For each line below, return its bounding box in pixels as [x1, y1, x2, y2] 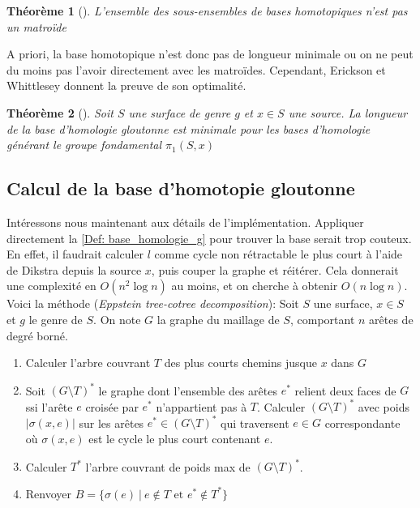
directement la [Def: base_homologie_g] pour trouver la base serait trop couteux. [6, 229, 412, 246]
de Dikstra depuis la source [6, 261, 142, 278]
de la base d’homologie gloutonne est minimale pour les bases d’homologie [6, 120, 371, 137]
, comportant [289, 310, 355, 327]
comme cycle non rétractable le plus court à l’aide [154, 245, 403, 263]
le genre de [28, 310, 83, 327]
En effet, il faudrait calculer [6, 245, 144, 263]
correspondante [324, 414, 401, 431]
